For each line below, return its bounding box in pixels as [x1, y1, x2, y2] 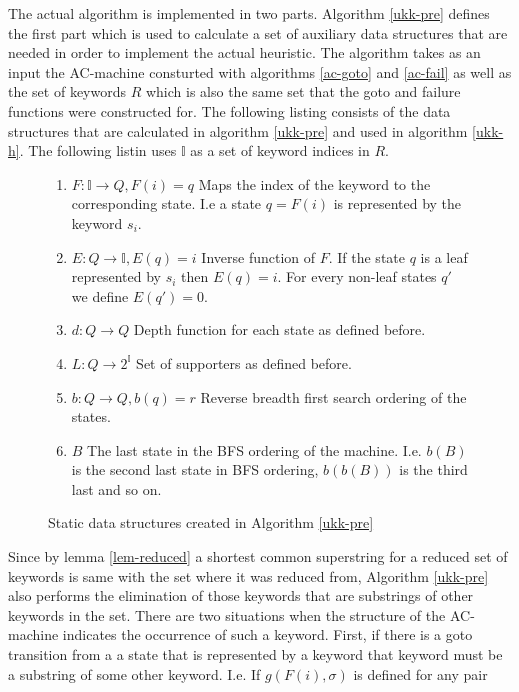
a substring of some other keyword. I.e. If [8, 663, 261, 684]
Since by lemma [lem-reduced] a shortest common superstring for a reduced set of [8, 546, 508, 567]
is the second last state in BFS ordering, [71, 459, 319, 480]
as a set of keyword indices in [190, 140, 370, 161]
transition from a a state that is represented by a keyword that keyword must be [8, 644, 503, 665]
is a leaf [420, 246, 468, 267]
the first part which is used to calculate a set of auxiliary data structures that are [8, 22, 508, 43]
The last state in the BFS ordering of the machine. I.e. [87, 439, 422, 460]
